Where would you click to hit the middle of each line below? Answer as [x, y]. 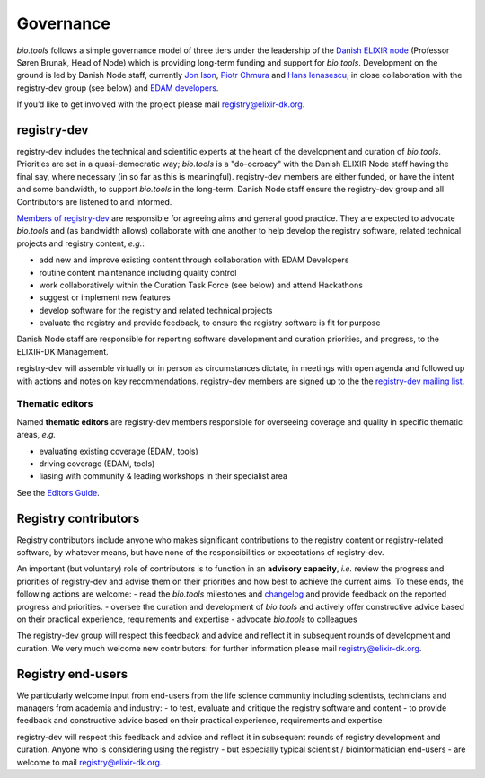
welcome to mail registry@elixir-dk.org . [89, 762]
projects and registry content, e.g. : [81, 243]
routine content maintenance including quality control [138, 272]
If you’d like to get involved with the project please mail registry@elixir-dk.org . [161, 104]
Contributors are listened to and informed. [94, 201]
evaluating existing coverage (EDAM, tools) [119, 451]
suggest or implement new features [105, 297]
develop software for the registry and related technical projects [156, 310]
